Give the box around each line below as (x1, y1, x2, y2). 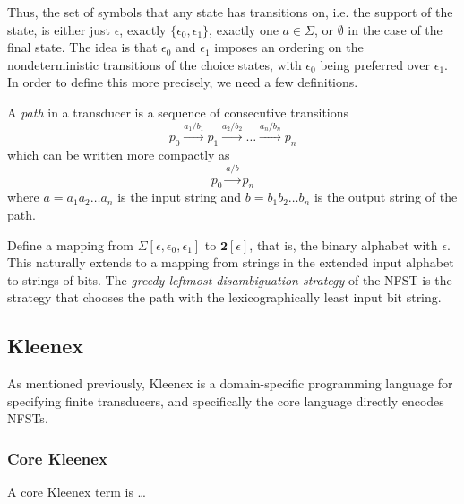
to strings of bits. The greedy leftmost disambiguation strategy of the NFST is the (7, 270, 452, 289)
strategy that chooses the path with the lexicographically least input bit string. (7, 288, 442, 307)
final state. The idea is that (7, 38, 158, 56)
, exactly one (209, 20, 279, 39)
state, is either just (7, 20, 110, 39)
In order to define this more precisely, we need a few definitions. (7, 73, 358, 91)
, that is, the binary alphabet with (249, 235, 438, 254)
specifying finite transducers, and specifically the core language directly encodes (7, 391, 444, 410)
